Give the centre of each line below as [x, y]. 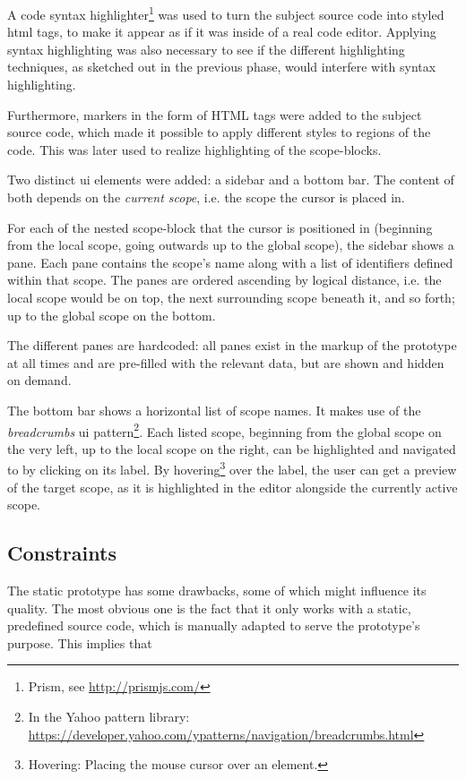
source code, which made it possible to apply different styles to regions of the [219, 132]
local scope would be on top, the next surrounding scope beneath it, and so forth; [231, 297]
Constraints [62, 553]
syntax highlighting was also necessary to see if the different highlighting [206, 49]
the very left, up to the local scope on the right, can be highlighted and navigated [232, 448]
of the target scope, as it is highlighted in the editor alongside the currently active [233, 487]
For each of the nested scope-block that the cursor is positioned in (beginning [220, 227]
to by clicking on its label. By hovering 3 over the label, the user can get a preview [232, 468]
